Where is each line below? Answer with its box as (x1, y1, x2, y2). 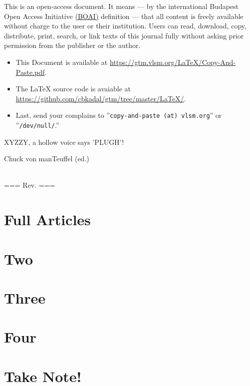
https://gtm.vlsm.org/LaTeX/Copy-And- (109, 56, 236, 67)
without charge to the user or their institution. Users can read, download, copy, (4, 20, 247, 31)
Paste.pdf (15, 66, 45, 77)
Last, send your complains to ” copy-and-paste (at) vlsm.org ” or (15, 110, 222, 120)
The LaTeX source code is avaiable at (15, 83, 131, 94)
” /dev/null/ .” (15, 120, 59, 130)
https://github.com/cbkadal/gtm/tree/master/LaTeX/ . (15, 93, 186, 103)
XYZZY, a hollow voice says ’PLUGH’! (4, 136, 124, 147)
